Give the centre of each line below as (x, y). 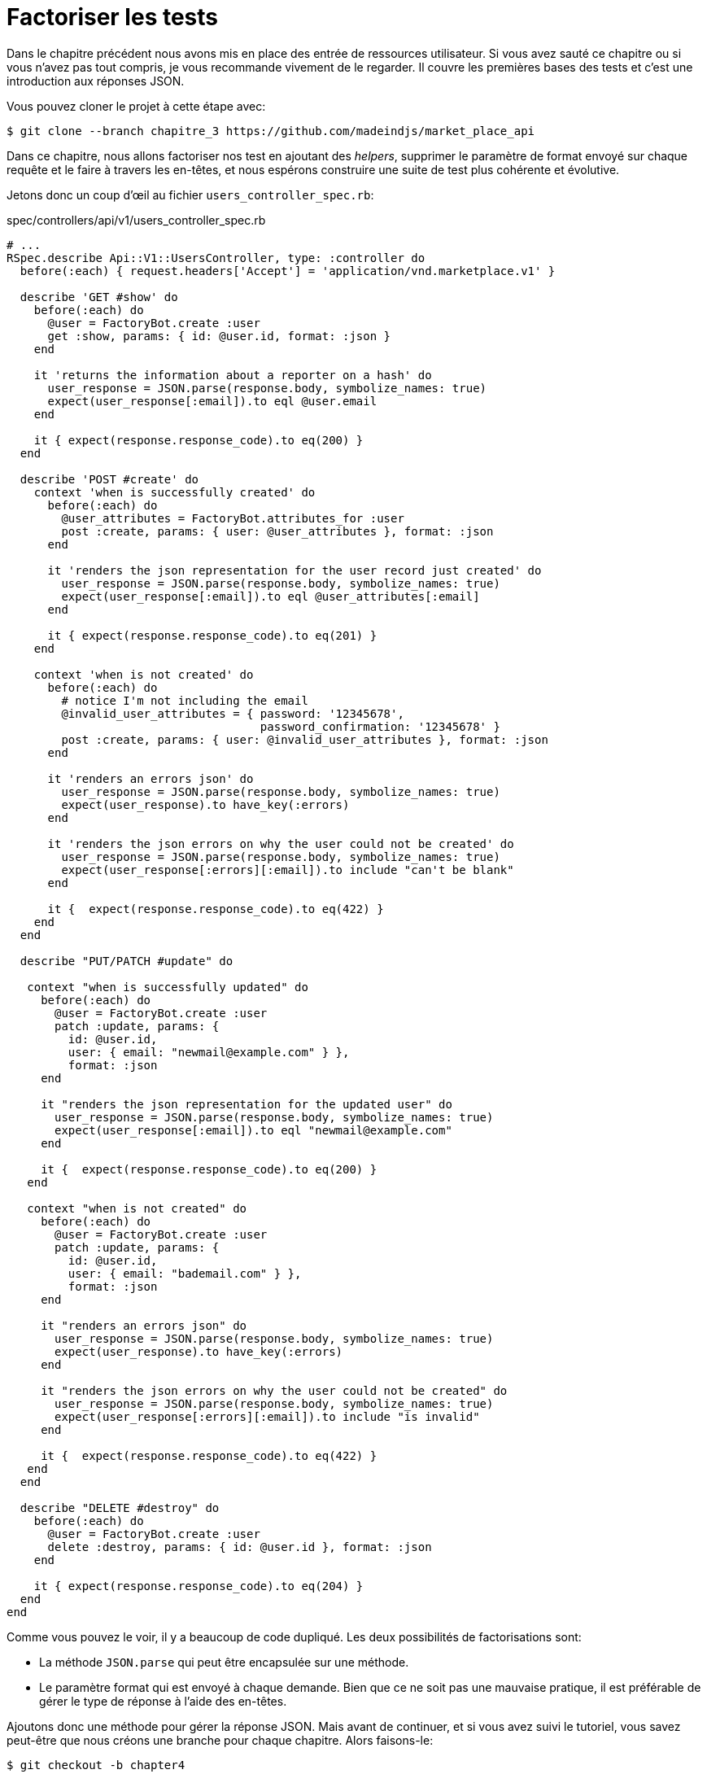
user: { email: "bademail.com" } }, (185, 1273)
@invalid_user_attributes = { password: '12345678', (233, 713)
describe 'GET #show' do (99, 297)
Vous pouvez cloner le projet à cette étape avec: (136, 106)
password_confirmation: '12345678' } (380, 726)
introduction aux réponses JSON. (96, 81)
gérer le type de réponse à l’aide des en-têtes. (163, 1701)
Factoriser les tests (113, 17)
